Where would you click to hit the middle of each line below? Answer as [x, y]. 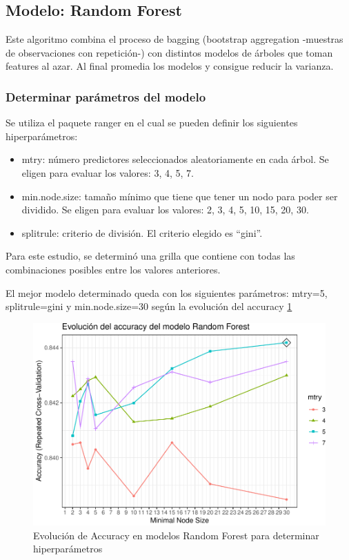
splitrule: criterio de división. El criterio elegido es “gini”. [142, 232]
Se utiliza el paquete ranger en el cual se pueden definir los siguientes [152, 123]
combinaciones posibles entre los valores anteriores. [113, 269]
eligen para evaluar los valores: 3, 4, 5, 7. [108, 172]
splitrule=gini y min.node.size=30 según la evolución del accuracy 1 [149, 306]
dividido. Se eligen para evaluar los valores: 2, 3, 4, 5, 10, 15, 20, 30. [165, 210]
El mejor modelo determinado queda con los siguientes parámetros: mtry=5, [167, 292]
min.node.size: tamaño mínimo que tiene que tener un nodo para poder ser [180, 196]
